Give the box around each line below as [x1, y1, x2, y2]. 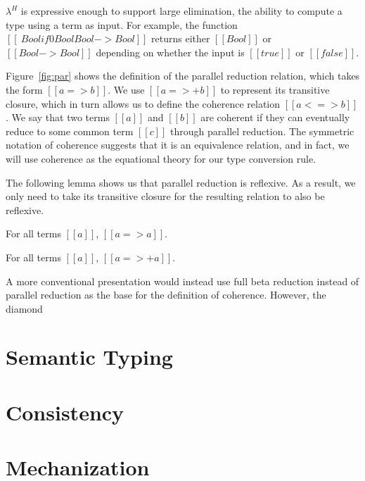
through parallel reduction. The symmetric [170, 123, 354, 138]
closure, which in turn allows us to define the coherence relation [6, 96, 281, 111]
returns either [151, 31, 210, 46]
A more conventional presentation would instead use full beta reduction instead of [6, 273, 359, 288]
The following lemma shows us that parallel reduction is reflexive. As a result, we [6, 175, 356, 189]
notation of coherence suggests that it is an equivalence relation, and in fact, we [6, 137, 350, 152]
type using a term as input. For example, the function [6, 17, 238, 32]
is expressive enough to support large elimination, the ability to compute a [20, 4, 342, 18]
